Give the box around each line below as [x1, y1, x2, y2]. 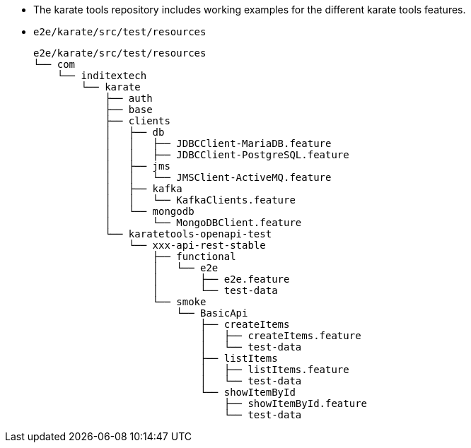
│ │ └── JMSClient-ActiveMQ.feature [105, 172, 332, 183]
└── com [33, 59, 76, 70]
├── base [105, 104, 153, 115]
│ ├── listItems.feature [200, 364, 349, 375]
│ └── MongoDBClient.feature [105, 217, 302, 228]
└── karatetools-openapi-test [105, 228, 272, 240]
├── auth [105, 93, 153, 104]
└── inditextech [57, 70, 147, 81]
